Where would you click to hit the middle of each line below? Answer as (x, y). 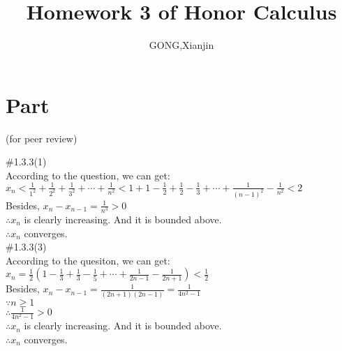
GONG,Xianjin (181, 45)
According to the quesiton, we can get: (88, 260)
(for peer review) (42, 138)
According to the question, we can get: (88, 175)
